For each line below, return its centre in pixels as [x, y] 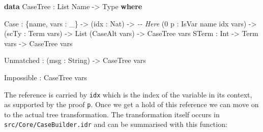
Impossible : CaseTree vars [46, 77]
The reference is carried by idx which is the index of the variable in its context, [128, 94]
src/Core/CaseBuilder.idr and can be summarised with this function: [116, 124]
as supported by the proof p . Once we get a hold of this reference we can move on [131, 104]
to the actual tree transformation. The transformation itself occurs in [112, 114]
